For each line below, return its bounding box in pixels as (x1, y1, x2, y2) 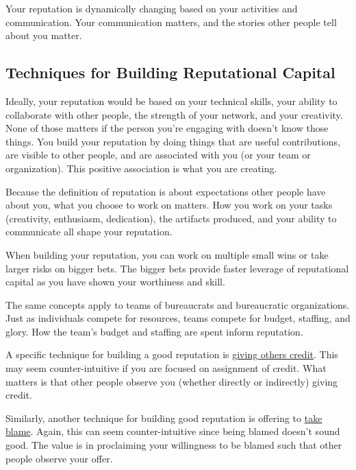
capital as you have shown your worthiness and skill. (5, 274, 225, 289)
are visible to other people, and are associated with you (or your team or (5, 148, 311, 162)
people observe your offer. (5, 451, 113, 465)
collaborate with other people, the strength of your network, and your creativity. (5, 107, 343, 121)
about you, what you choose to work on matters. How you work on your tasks (5, 198, 333, 212)
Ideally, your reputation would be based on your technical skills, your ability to (5, 93, 338, 108)
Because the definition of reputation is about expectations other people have (5, 184, 326, 198)
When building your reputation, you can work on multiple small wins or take (5, 247, 329, 261)
